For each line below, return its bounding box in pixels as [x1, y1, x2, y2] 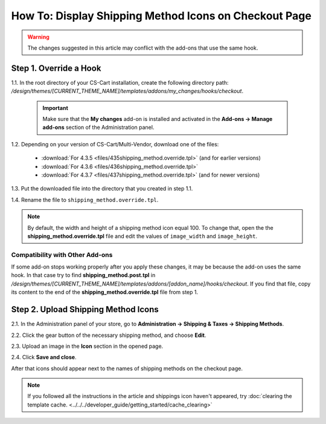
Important [42, 104, 69, 111]
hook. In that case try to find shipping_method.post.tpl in [11, 272, 156, 279]
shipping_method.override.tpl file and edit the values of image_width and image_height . [27, 232, 258, 240]
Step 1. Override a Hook [11, 63, 101, 73]
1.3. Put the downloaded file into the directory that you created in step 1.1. [11, 185, 193, 192]
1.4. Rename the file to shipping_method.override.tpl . [11, 196, 159, 203]
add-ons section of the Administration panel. [42, 124, 155, 131]
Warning [27, 33, 50, 41]
